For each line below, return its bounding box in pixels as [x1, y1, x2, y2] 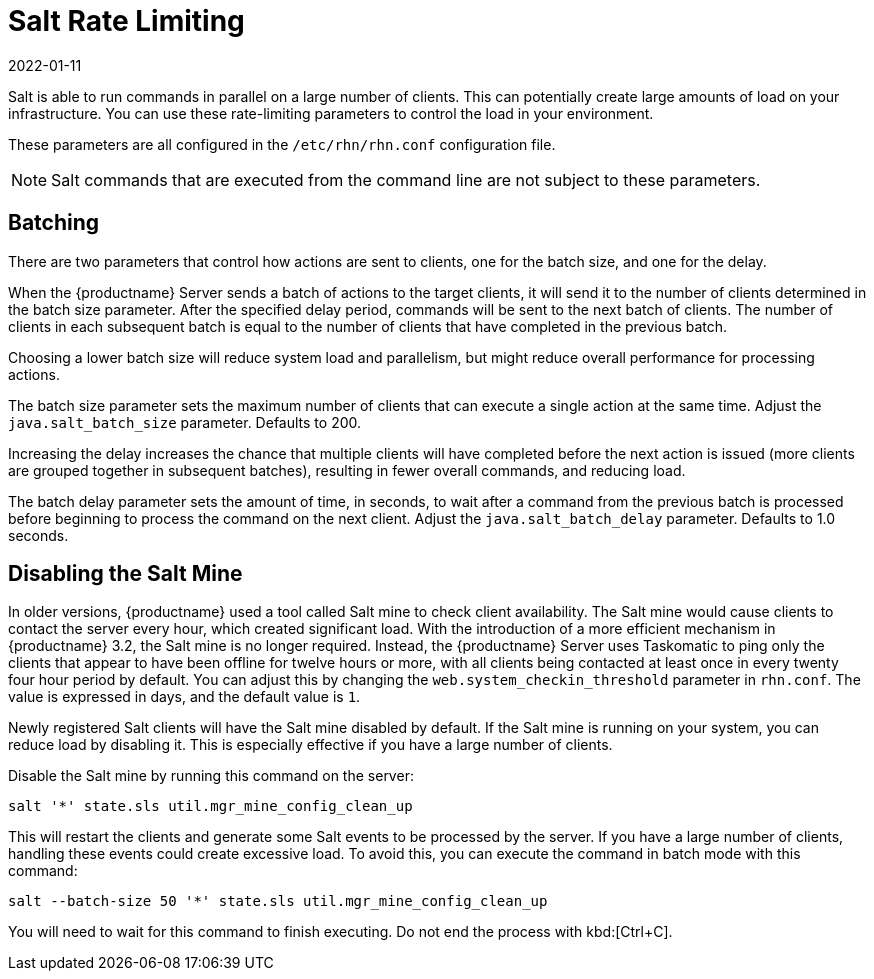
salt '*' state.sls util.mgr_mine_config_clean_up [8, 798, 413, 815]
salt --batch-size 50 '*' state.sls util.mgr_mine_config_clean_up [8, 893, 548, 910]
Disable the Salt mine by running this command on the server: [8, 767, 414, 785]
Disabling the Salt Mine [8, 561, 243, 587]
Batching [8, 210, 100, 236]
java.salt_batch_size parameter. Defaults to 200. [8, 413, 362, 431]
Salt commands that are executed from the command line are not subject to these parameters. [51, 169, 761, 190]
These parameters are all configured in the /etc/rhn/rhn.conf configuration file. [8, 135, 556, 153]
